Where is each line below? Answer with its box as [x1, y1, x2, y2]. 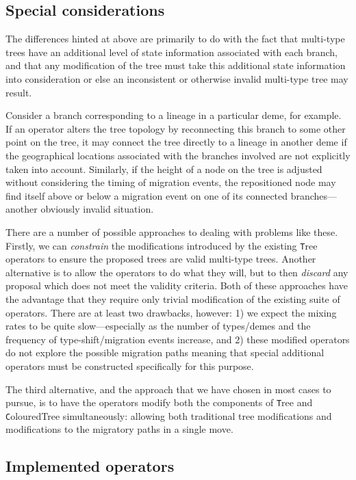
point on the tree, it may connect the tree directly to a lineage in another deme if [5, 135, 347, 149]
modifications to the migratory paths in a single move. [5, 422, 233, 436]
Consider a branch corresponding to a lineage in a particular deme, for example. [5, 108, 342, 122]
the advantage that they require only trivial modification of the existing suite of [5, 291, 340, 306]
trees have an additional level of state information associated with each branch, [5, 44, 338, 59]
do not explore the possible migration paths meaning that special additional [5, 345, 325, 360]
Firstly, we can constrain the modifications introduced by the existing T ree [5, 238, 318, 252]
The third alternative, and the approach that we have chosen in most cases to [5, 382, 331, 396]
